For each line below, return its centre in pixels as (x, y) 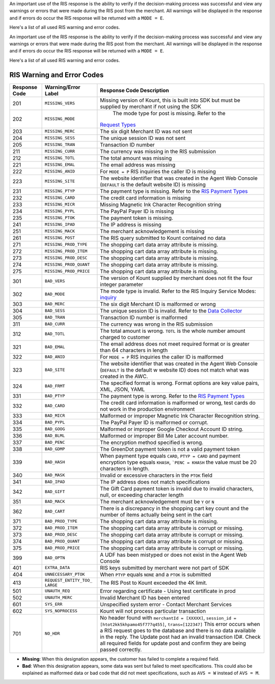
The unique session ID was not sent (143, 138)
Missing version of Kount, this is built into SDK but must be (170, 100)
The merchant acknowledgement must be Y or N (157, 501)
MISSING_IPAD (60, 225)
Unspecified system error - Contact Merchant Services (166, 604)
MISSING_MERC (60, 132)
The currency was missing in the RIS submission (158, 151)
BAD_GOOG (55, 429)
